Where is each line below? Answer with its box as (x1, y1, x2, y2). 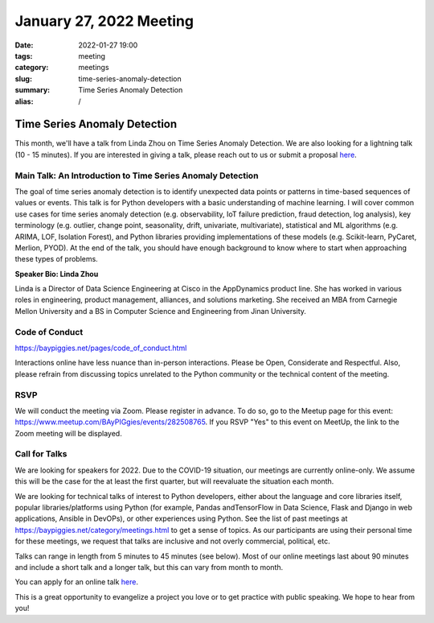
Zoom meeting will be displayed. (14, 428, 122, 438)
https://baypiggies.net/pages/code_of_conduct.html (14, 343, 187, 353)
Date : (14, 40, 34, 50)
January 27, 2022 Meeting (14, 12, 194, 30)
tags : (14, 51, 33, 60)
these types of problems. (14, 254, 98, 264)
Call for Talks (14, 448, 68, 460)
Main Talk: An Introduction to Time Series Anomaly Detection (14, 170, 259, 181)
